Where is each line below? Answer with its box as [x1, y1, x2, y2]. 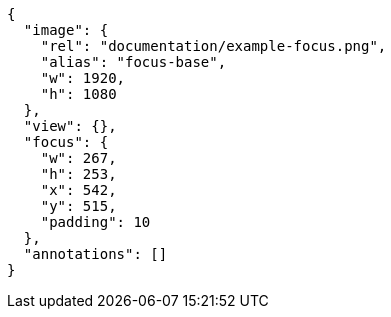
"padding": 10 [40, 214, 151, 230]
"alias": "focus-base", [40, 54, 227, 70]
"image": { [23, 22, 109, 38]
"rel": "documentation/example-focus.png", [40, 38, 387, 54]
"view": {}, [23, 118, 117, 134]
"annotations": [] [23, 246, 168, 262]
